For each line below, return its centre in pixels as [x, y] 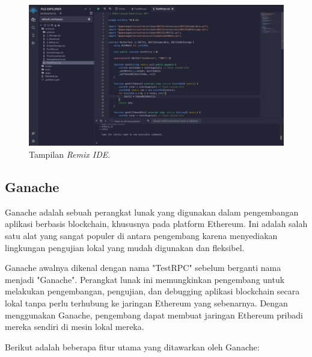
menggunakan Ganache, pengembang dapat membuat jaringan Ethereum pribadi [154, 315]
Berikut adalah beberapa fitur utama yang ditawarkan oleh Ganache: [132, 346]
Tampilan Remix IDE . [70, 154]
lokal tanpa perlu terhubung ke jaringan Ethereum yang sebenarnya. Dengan [146, 303]
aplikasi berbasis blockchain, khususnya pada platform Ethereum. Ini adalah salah [156, 224]
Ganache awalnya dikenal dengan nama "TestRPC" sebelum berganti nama [143, 268]
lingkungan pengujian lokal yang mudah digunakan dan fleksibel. [125, 247]
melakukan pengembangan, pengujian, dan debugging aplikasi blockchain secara [152, 291]
